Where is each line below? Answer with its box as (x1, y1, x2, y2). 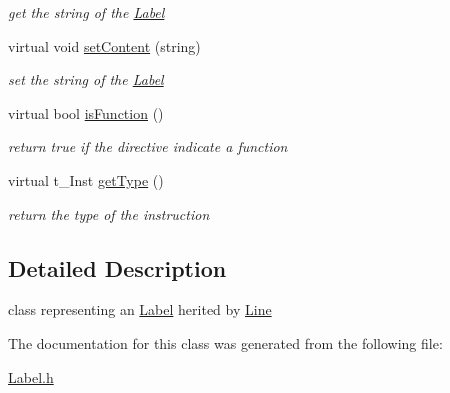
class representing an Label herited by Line (8, 299, 272, 320)
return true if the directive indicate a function (8, 136, 288, 157)
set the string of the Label (8, 69, 164, 90)
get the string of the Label (8, 2, 165, 22)
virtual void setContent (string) (8, 35, 201, 56)
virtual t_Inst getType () (8, 169, 164, 190)
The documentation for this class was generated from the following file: (8, 332, 443, 353)
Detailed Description (8, 252, 227, 283)
